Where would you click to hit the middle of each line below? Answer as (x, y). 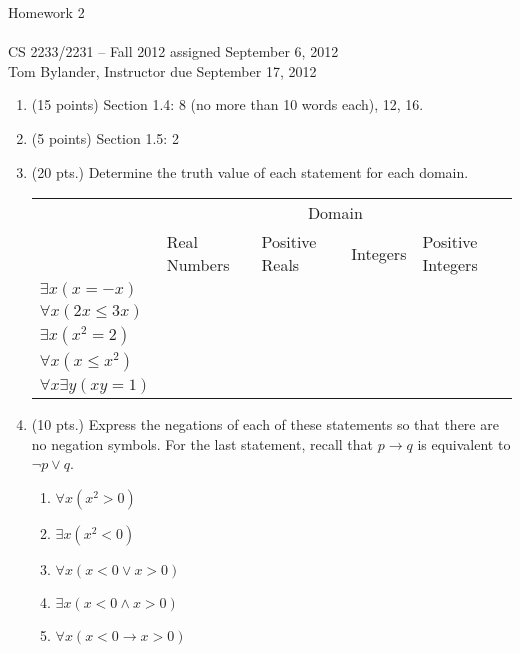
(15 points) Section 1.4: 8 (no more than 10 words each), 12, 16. (227, 104)
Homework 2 (46, 12)
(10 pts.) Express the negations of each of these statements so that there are (265, 424)
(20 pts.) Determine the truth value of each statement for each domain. (250, 171)
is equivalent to (464, 443)
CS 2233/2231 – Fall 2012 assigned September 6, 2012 (173, 51)
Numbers (198, 265)
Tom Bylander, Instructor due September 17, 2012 (162, 70)
